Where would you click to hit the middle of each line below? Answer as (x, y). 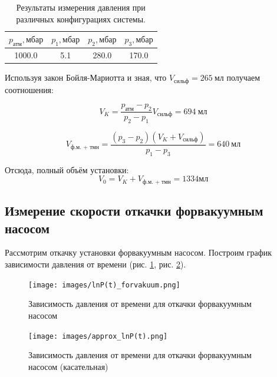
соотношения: (29, 89)
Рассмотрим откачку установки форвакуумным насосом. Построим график (138, 252)
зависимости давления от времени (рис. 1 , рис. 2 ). (95, 264)
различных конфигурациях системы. (81, 19)
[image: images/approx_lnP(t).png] (98, 336)
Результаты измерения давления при (81, 7)
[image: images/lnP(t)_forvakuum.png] (104, 285)
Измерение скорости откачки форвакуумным (134, 211)
